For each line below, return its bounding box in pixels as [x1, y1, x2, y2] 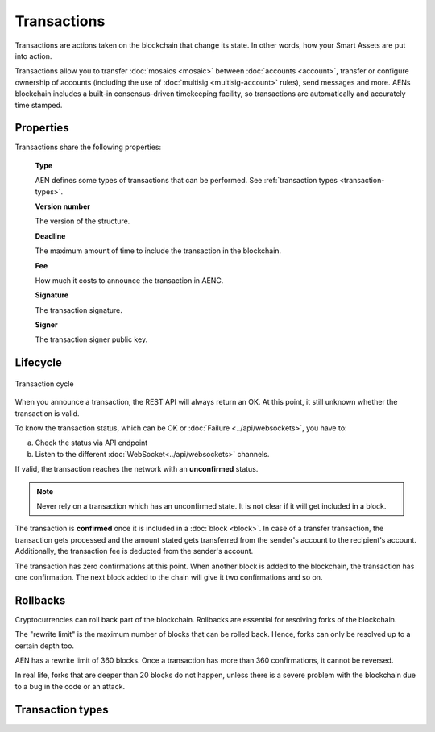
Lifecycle [14, 356, 62, 370]
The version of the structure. [35, 216, 130, 226]
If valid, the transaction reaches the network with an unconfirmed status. [14, 464, 259, 474]
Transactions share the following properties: [14, 142, 162, 152]
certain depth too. [14, 641, 75, 651]
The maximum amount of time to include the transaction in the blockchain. [35, 246, 282, 256]
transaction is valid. [14, 408, 80, 418]
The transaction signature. [35, 305, 122, 314]
